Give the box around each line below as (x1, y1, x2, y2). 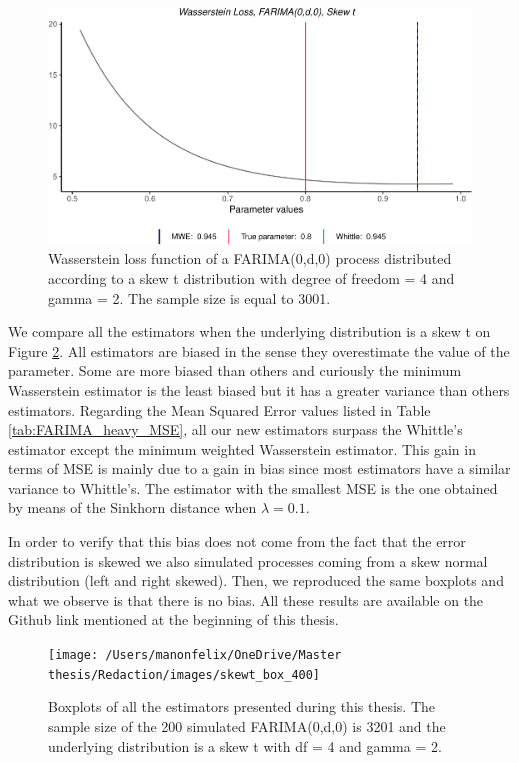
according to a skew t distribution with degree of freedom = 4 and (48, 267, 455, 288)
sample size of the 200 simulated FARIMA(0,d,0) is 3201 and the (48, 715, 446, 736)
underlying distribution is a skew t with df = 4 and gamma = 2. (48, 735, 442, 756)
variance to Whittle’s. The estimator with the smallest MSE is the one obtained (8, 477, 498, 498)
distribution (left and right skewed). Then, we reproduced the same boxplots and (8, 570, 504, 591)
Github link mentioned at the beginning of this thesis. (8, 609, 339, 630)
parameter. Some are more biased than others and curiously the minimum (8, 360, 462, 381)
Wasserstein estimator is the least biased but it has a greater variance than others (8, 379, 510, 400)
